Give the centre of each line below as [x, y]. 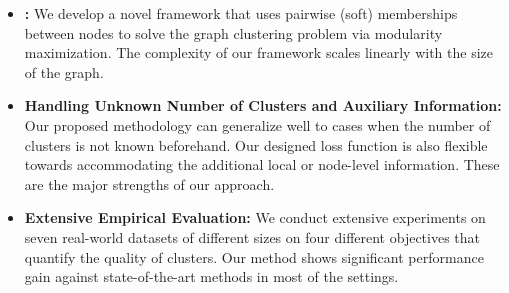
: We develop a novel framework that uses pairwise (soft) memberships [241, 13]
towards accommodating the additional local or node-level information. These [262, 164]
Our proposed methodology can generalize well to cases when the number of [257, 124]
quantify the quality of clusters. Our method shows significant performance [254, 256]
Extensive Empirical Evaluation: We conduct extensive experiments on [255, 217]
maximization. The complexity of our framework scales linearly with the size [258, 52]
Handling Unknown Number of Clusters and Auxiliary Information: [263, 105]
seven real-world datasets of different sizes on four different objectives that [252, 236]
